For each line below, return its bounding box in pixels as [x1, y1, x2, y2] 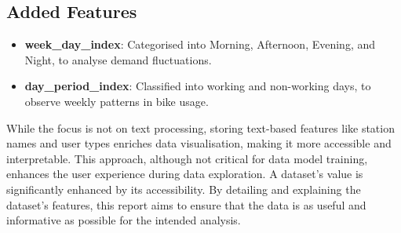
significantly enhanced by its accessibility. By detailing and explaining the [6, 180, 361, 197]
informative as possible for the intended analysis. [6, 212, 241, 228]
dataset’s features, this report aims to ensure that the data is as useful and [6, 196, 366, 213]
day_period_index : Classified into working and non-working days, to [24, 78, 371, 94]
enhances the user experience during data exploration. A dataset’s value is [6, 166, 363, 182]
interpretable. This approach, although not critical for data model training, [6, 150, 368, 166]
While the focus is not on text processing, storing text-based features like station [6, 119, 395, 136]
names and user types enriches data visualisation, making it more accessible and [6, 135, 392, 151]
